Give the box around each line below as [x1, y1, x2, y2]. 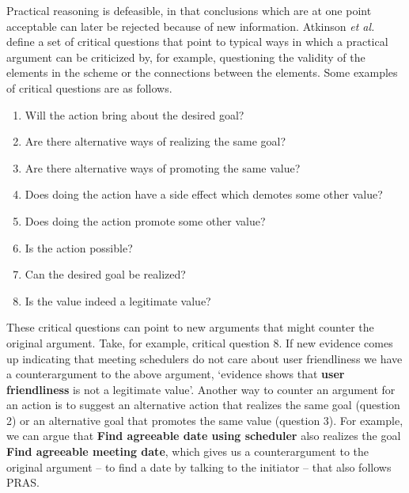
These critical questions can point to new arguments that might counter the [6, 319, 374, 336]
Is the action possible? [25, 239, 133, 256]
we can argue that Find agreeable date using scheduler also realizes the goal [6, 427, 401, 444]
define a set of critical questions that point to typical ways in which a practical [6, 33, 388, 50]
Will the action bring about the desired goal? [25, 106, 244, 123]
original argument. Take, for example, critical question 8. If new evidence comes [6, 334, 393, 351]
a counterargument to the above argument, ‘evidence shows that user [6, 366, 345, 382]
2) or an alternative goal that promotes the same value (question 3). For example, [6, 411, 403, 428]
